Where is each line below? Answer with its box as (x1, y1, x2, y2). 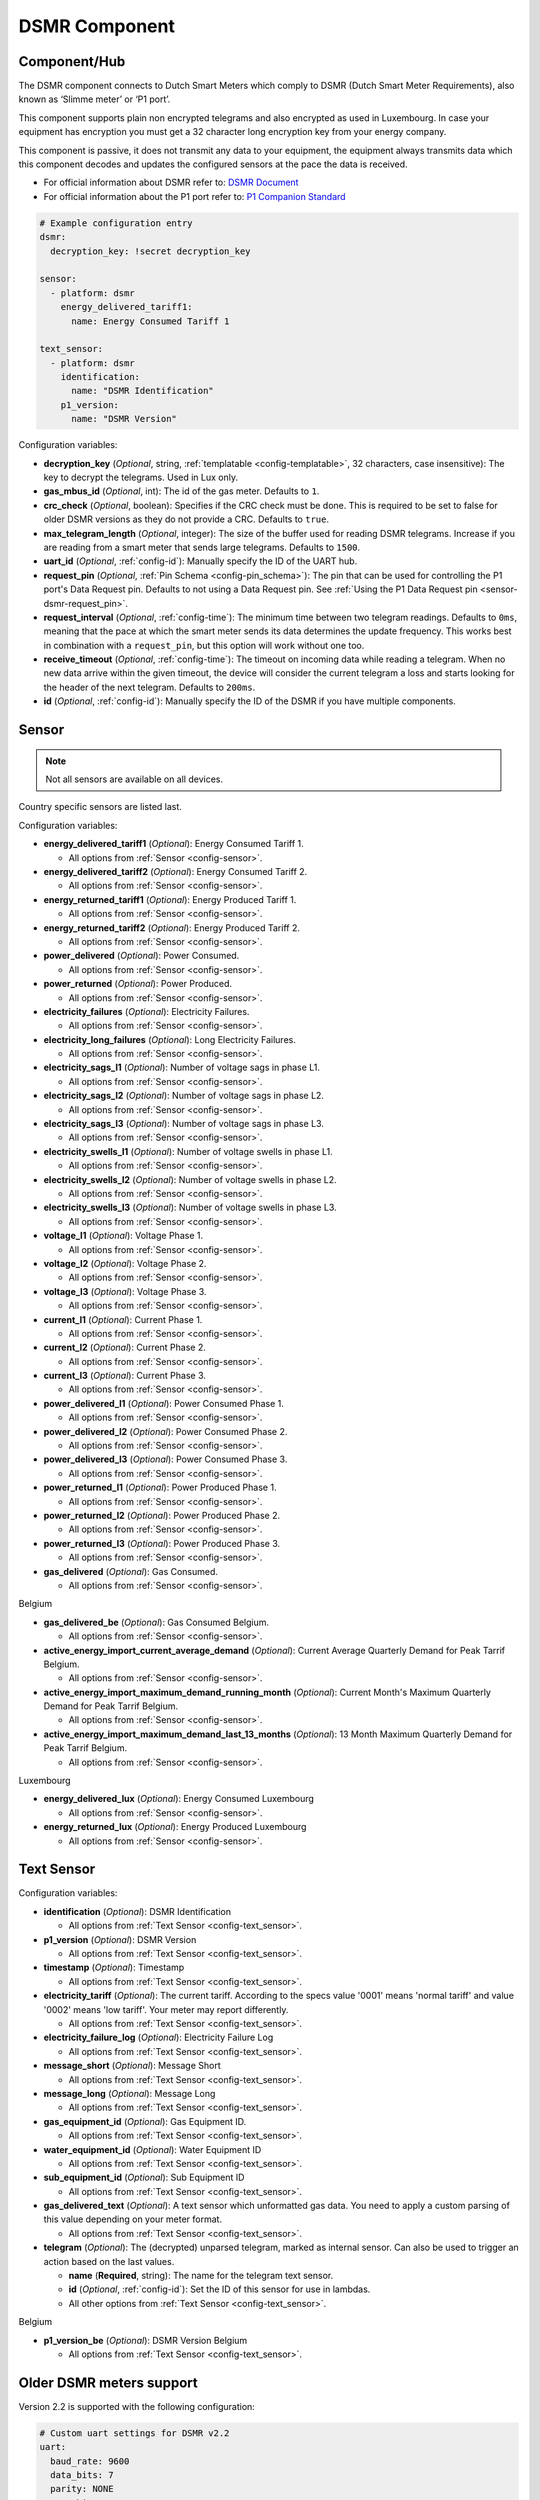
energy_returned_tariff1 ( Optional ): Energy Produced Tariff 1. (43, 893, 297, 905)
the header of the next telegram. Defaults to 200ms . (43, 681, 256, 693)
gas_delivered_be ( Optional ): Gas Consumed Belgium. (43, 1616, 270, 1628)
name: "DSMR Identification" (71, 385, 214, 397)
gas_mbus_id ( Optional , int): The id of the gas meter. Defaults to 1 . (43, 485, 320, 497)
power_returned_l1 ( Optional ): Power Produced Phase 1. (43, 1481, 277, 1494)
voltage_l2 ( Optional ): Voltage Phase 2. (43, 1257, 207, 1269)
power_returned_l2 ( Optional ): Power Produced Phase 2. (43, 1509, 281, 1521)
